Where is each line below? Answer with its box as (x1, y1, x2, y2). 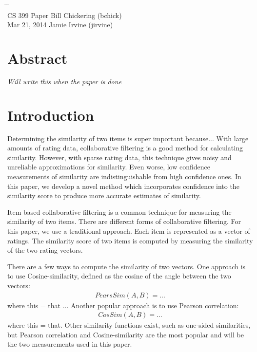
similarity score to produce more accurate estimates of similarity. (7, 190, 201, 201)
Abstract (7, 48, 68, 68)
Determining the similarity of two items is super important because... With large (7, 133, 249, 143)
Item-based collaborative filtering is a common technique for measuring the (7, 206, 232, 217)
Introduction (7, 105, 94, 125)
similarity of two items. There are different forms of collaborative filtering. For (7, 216, 241, 226)
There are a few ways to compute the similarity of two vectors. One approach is (7, 261, 246, 271)
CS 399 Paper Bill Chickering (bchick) (7, 10, 122, 20)
